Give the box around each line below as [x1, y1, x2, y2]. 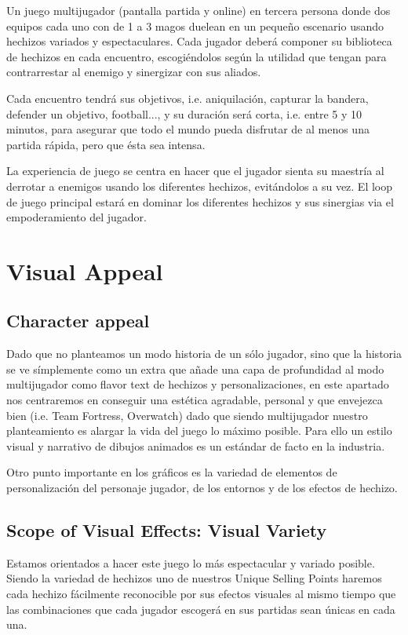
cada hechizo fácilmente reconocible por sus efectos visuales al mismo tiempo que [6, 586, 396, 602]
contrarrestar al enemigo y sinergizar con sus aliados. [6, 64, 261, 80]
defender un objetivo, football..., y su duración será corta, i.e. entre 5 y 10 [6, 105, 362, 122]
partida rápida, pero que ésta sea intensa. [6, 136, 206, 152]
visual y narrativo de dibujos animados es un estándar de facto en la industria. [6, 437, 385, 454]
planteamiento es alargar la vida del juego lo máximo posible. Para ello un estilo [6, 422, 392, 439]
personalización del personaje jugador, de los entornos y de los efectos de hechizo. [6, 480, 398, 496]
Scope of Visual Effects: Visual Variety [6, 518, 327, 542]
